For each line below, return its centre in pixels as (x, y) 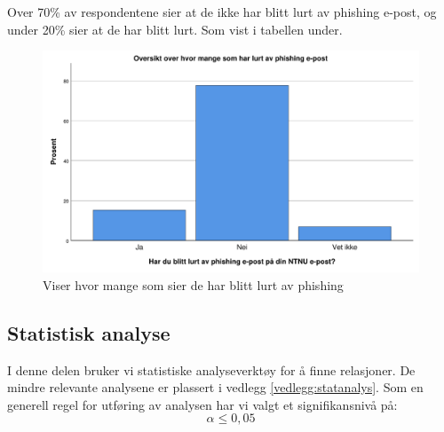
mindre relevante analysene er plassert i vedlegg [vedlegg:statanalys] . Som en (215, 387)
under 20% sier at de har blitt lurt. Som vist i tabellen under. (175, 29)
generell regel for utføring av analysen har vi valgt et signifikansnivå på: (202, 404)
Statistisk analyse (89, 332)
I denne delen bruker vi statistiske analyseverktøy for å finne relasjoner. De (211, 369)
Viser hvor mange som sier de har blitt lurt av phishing (193, 284)
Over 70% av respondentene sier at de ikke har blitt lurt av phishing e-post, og (222, 12)
